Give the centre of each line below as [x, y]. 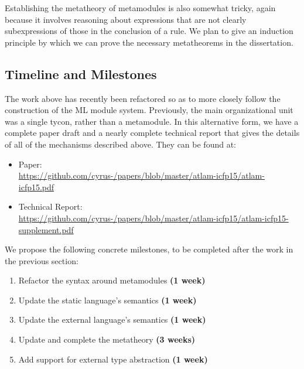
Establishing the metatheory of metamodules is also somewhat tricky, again [140, 8]
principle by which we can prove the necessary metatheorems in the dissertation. [149, 42]
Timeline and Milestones [81, 74]
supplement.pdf [46, 229]
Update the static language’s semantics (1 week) [107, 300]
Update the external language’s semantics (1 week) [112, 320]
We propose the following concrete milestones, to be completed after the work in [149, 249]
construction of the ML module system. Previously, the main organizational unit [149, 110]
